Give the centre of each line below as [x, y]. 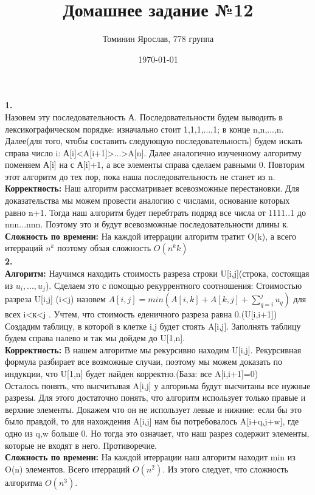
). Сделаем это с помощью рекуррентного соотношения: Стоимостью [174, 285]
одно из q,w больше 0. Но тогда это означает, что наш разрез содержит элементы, [157, 433]
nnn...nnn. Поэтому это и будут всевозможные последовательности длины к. [147, 224]
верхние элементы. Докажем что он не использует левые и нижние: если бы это [154, 409]
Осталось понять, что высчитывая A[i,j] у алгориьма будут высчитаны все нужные [158, 385]
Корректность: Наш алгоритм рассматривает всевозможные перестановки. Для [152, 188]
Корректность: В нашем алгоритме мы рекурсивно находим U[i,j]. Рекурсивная [153, 349]
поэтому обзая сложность [104, 248]
